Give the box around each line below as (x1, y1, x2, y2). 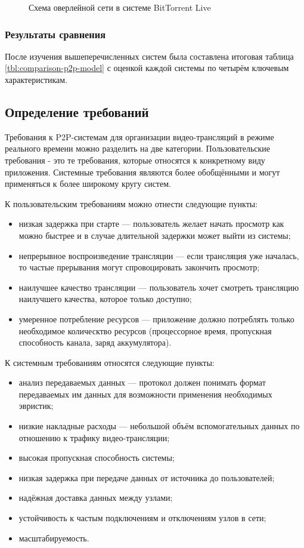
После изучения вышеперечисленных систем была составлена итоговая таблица (5, 50, 294, 62)
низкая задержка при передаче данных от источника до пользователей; (18, 471, 275, 484)
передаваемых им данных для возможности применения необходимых (18, 387, 272, 400)
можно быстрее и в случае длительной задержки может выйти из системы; (18, 229, 291, 241)
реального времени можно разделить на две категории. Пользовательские (5, 142, 271, 155)
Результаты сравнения (5, 26, 106, 41)
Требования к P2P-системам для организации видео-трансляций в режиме (5, 130, 274, 143)
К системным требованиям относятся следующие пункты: (5, 356, 215, 368)
